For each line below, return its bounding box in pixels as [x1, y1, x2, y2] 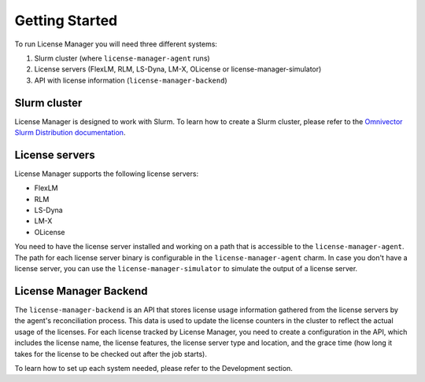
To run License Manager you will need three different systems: [14, 39, 218, 49]
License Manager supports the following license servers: [14, 169, 199, 178]
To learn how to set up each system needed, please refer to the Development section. [14, 363, 293, 373]
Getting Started [14, 12, 118, 29]
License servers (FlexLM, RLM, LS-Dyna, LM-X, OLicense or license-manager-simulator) [34, 64, 322, 74]
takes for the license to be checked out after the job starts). [14, 349, 208, 358]
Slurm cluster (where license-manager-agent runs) [34, 53, 210, 63]
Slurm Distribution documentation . [14, 128, 126, 138]
